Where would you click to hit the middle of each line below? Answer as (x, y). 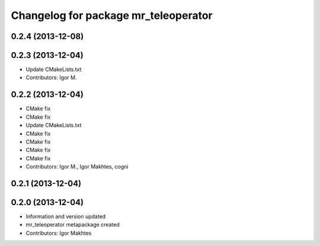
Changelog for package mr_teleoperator (112, 15)
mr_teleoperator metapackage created (73, 225)
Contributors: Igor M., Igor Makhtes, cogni (77, 167)
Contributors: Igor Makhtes (59, 233)
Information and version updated (66, 216)
